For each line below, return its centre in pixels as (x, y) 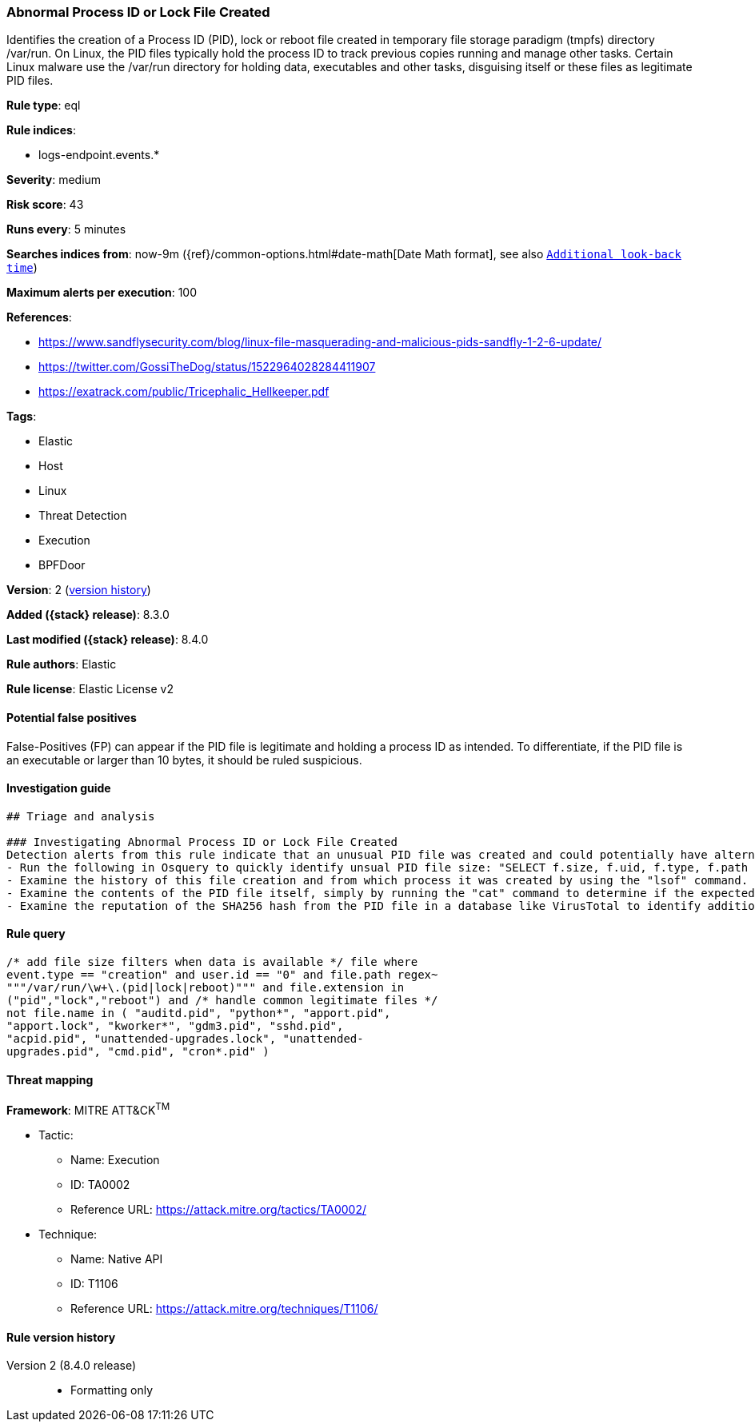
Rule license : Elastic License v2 (90, 689)
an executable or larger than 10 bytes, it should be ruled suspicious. (184, 760)
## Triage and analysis (81, 816)
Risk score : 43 (45, 205)
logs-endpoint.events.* (99, 155)
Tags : (22, 417)
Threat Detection (83, 516)
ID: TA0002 (100, 1184)
